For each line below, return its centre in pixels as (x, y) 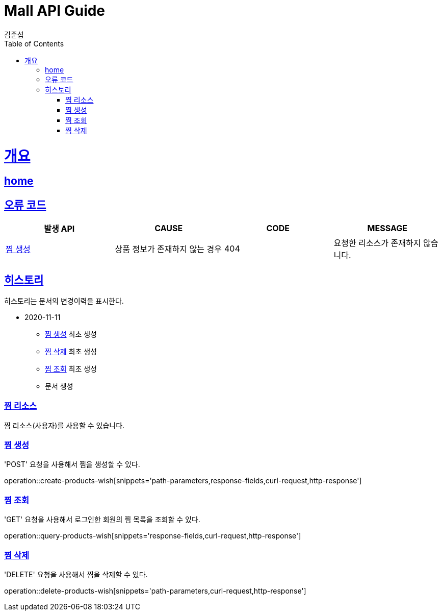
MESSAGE (387, 228)
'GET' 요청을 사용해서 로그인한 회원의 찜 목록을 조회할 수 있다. (102, 520)
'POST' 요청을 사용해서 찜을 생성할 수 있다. (72, 464)
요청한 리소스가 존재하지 (377, 243)
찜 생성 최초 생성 (71, 334)
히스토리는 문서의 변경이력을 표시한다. (64, 301)
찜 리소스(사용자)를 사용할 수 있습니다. (64, 425)
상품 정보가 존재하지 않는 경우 (168, 249)
